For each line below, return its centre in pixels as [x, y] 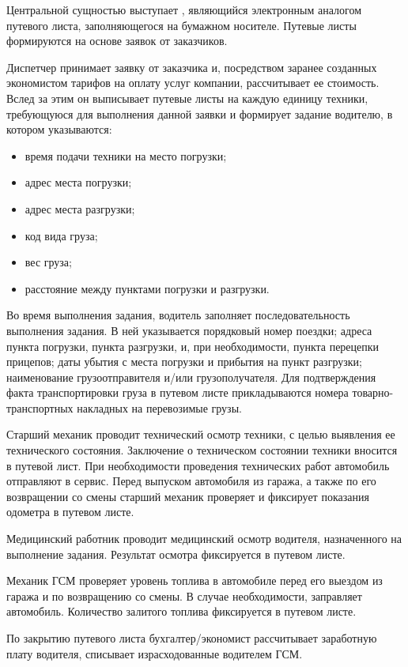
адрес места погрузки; [78, 182]
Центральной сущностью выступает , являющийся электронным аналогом [184, 9]
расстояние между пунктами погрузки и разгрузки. [147, 288]
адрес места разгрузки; [80, 208]
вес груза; [48, 262]
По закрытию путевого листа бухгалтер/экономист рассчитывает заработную [192, 638]
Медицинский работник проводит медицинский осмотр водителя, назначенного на [204, 539]
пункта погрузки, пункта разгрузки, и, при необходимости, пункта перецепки [193, 346]
